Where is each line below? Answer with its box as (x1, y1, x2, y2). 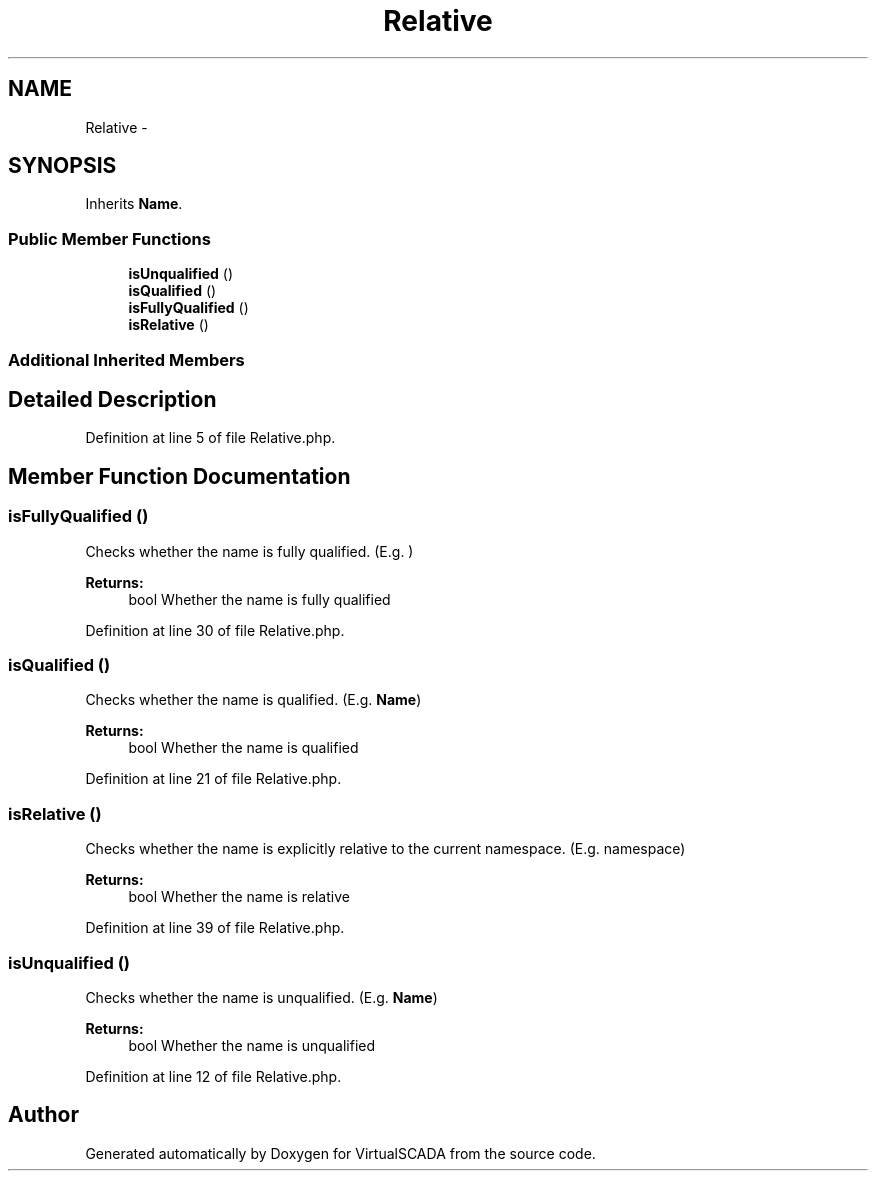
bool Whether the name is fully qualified (128, 590, 391, 608)
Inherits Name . (85, 195, 183, 213)
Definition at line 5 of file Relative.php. (85, 429, 336, 447)
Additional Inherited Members (8, 349, 245, 370)
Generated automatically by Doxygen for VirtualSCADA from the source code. (85, 1144, 596, 1162)
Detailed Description (8, 386, 217, 412)
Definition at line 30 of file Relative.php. (85, 621, 345, 639)
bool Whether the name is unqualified (128, 1036, 376, 1054)
